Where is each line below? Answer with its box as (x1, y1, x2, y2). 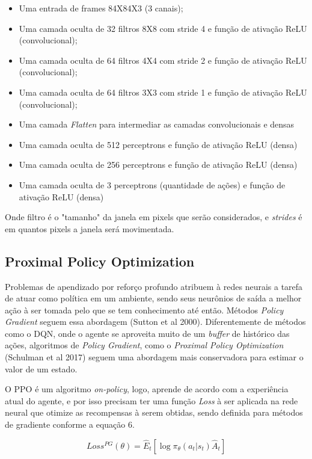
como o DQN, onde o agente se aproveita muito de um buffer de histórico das (5, 327, 290, 339)
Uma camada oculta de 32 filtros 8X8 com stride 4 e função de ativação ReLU (19, 22, 307, 34)
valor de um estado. (5, 362, 78, 375)
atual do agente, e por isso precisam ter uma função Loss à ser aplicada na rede (5, 394, 298, 407)
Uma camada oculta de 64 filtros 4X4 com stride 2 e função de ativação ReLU (19, 54, 307, 66)
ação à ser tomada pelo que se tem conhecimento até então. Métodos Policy (5, 303, 284, 316)
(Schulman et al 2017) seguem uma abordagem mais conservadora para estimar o (5, 351, 304, 363)
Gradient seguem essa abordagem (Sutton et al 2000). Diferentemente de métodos (5, 315, 306, 328)
